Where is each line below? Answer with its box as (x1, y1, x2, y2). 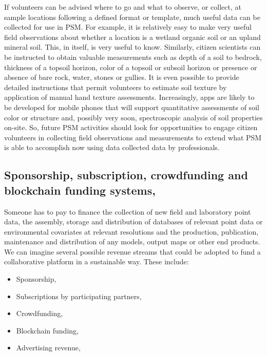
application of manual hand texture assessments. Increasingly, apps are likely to (4, 92, 255, 102)
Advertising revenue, (16, 342, 81, 353)
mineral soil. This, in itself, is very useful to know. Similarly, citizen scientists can (4, 41, 261, 52)
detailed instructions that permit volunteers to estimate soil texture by (4, 81, 227, 92)
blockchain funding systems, (4, 182, 156, 198)
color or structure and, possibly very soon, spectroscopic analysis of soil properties (4, 112, 263, 122)
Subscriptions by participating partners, (16, 290, 142, 301)
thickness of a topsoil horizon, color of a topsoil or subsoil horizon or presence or (4, 61, 257, 72)
